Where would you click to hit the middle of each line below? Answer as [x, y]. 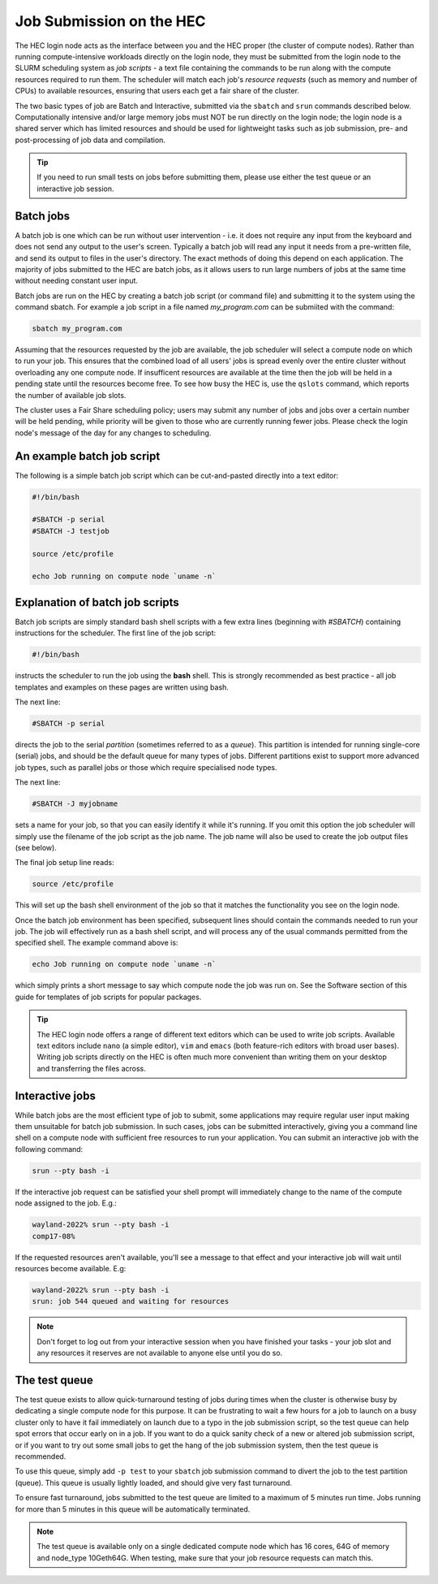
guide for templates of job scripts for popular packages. [108, 997]
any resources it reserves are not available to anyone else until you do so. [160, 1353]
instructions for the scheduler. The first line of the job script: [116, 633]
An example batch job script [88, 456]
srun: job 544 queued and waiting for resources [131, 1301]
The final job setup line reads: [65, 863]
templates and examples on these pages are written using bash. [122, 687]
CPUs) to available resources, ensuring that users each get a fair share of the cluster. [157, 91]
